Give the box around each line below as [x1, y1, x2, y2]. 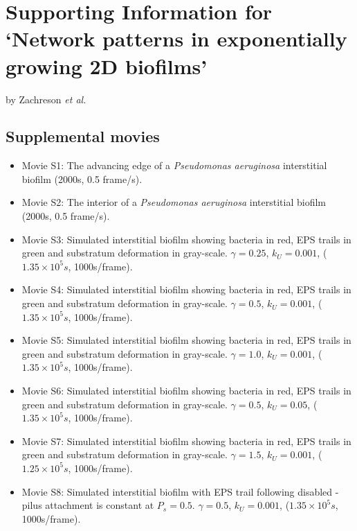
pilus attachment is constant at [21, 498, 154, 512]
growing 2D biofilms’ [6, 51, 208, 80]
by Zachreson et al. [6, 92, 86, 106]
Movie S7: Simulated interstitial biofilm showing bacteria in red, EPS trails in [21, 433, 351, 448]
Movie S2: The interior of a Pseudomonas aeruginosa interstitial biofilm [21, 195, 326, 209]
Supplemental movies [6, 125, 160, 147]
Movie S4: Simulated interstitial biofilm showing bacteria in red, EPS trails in [21, 282, 351, 297]
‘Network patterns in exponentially [6, 24, 347, 53]
